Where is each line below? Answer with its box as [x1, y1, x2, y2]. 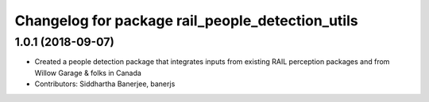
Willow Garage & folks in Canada [34, 68, 142, 77]
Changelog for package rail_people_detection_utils [14, 12, 358, 29]
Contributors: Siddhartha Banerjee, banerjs [34, 79, 176, 89]
